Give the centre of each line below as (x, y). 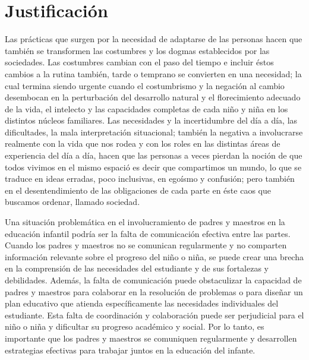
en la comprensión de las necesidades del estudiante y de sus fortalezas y (137, 268)
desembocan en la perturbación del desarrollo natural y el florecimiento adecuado (153, 97)
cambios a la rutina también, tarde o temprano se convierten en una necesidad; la (153, 73)
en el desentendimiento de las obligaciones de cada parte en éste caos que (138, 190)
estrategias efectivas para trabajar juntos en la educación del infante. (130, 350)
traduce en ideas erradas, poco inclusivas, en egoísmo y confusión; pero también (150, 179)
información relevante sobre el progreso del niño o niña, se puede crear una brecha (154, 256)
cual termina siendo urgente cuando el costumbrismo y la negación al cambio (145, 85)
